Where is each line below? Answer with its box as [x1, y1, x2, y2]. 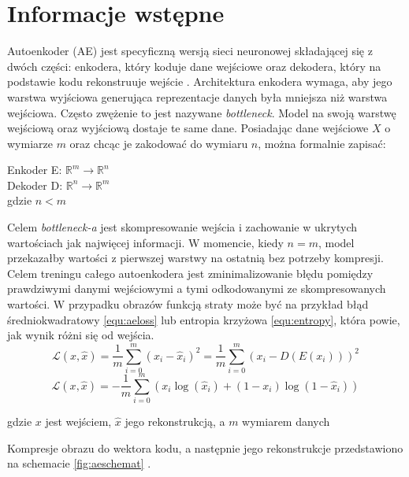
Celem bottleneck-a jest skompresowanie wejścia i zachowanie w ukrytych [7, 219, 358, 235]
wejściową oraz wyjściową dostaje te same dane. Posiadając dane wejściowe [7, 120, 369, 136]
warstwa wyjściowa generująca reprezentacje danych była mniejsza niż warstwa [7, 88, 388, 105]
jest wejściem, [45, 413, 112, 430]
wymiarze [7, 135, 53, 151]
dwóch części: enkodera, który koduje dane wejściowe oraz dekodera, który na [7, 57, 381, 74]
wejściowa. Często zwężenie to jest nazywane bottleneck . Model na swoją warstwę [7, 104, 396, 120]
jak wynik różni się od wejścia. [7, 327, 154, 343]
